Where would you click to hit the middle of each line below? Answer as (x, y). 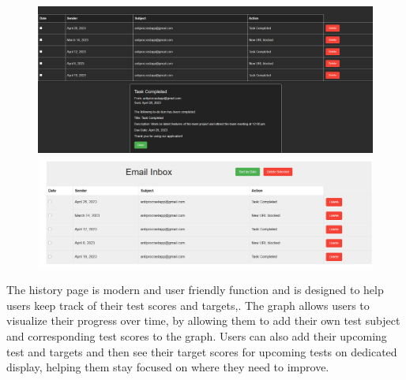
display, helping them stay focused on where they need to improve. (168, 367)
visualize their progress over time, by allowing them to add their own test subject (203, 320)
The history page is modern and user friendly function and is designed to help (195, 290)
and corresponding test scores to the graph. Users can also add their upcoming (197, 336)
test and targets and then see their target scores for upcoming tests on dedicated (202, 351)
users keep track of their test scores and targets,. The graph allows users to (188, 305)
